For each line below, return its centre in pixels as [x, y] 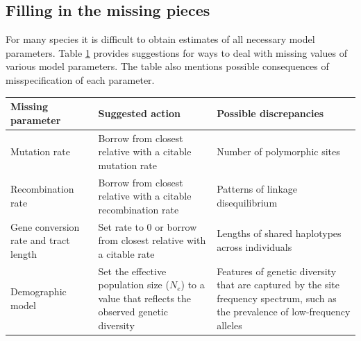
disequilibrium [247, 202]
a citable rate [126, 253]
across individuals [254, 246]
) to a [193, 285]
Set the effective [132, 271]
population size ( [134, 285]
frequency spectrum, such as [277, 298]
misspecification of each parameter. [80, 79]
